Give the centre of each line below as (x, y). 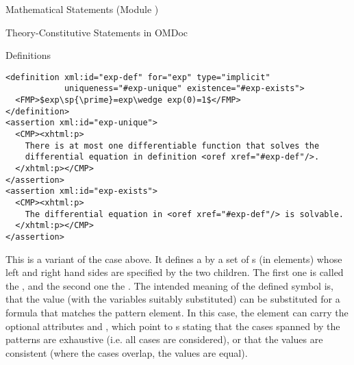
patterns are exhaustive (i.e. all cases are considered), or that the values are (164, 339)
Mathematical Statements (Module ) (82, 9)
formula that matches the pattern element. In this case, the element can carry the (177, 312)
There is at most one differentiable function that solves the (172, 146)
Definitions (28, 55)
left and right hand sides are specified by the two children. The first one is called (175, 272)
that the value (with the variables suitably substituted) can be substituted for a (173, 299)
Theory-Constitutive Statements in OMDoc (97, 32)
